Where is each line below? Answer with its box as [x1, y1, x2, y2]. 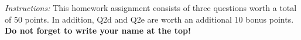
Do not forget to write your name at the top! [5, 24, 191, 37]
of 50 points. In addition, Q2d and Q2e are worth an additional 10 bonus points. [5, 13, 294, 25]
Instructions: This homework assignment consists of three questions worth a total [5, 2, 297, 13]
